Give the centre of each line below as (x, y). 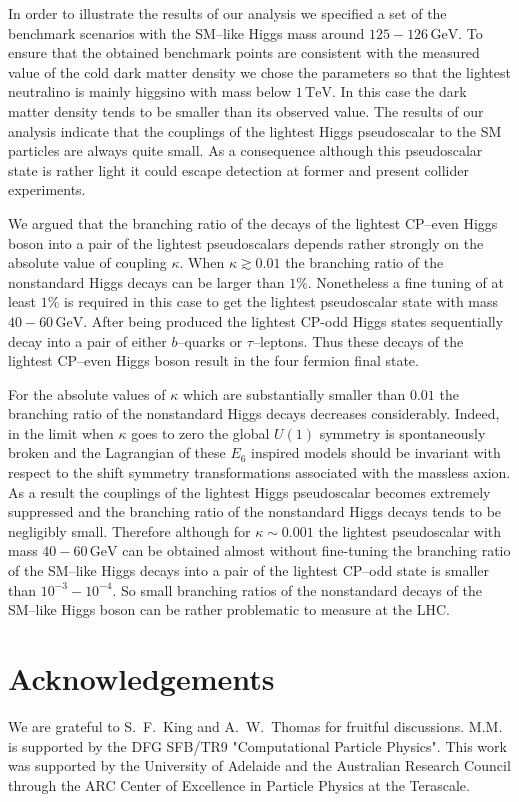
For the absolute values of (87, 393)
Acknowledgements (141, 678)
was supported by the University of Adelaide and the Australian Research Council (259, 765)
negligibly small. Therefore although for (129, 530)
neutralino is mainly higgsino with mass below (150, 91)
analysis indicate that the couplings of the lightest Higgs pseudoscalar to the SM (255, 130)
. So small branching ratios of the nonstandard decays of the (297, 589)
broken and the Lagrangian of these (117, 452)
